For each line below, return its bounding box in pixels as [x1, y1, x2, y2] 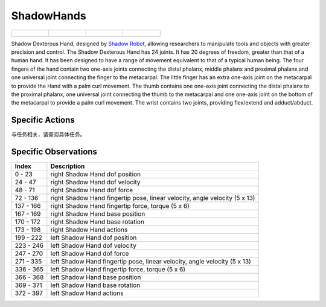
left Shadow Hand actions [50, 289, 124, 297]
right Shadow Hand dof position [50, 170, 141, 178]
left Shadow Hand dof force [50, 250, 129, 258]
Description [50, 162, 85, 170]
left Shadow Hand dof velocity [50, 242, 137, 250]
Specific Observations [11, 147, 98, 157]
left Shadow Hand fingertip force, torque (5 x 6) [50, 265, 186, 274]
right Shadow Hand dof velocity [50, 178, 141, 187]
